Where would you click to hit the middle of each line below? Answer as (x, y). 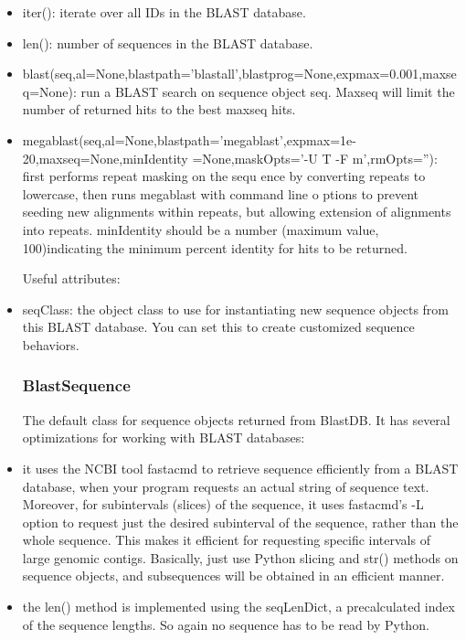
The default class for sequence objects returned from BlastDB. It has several (236, 419)
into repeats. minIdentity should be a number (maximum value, (201, 229)
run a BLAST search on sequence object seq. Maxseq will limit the (268, 91)
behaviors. (51, 344)
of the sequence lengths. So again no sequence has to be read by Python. (226, 624)
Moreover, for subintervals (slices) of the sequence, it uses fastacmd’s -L (223, 504)
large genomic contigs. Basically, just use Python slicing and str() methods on (240, 557)
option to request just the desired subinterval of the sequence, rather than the (240, 522)
